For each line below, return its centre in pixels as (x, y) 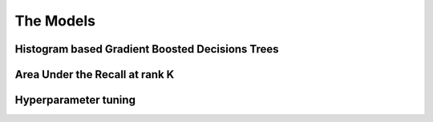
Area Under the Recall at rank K (95, 75)
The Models (55, 21)
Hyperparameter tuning (75, 100)
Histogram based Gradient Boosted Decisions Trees (147, 49)
